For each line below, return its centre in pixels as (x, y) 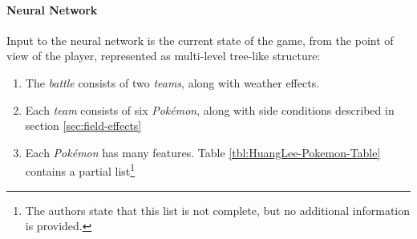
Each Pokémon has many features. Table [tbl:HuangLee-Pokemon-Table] (203, 152)
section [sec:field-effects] (83, 126)
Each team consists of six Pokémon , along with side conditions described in (210, 109)
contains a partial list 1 (80, 170)
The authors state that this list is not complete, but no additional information (218, 210)
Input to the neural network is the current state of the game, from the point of (200, 40)
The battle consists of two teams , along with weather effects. (172, 82)
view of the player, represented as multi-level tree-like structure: (164, 56)
